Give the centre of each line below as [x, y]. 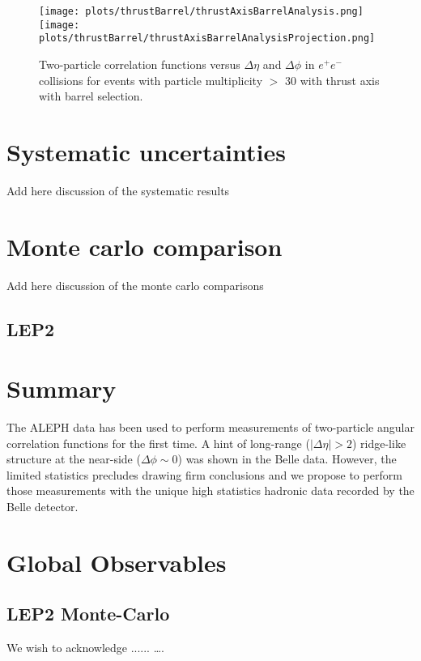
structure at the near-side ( [74, 459]
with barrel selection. [91, 96]
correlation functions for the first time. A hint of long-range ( [158, 443]
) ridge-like [379, 443]
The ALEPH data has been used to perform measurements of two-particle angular [210, 427]
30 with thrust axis [332, 80]
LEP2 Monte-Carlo [88, 614]
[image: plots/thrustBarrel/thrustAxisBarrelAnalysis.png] [201, 11]
